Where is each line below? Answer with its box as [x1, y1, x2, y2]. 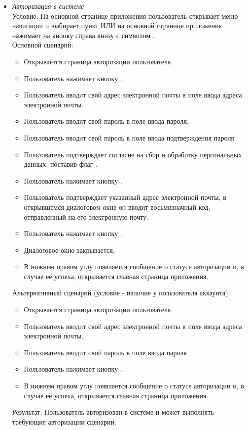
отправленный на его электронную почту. [24, 211, 149, 222]
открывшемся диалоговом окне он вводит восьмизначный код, [24, 201, 211, 212]
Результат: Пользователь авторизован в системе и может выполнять [12, 407, 214, 417]
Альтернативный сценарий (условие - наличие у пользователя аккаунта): [12, 287, 230, 298]
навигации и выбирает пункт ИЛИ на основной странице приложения [12, 20, 222, 31]
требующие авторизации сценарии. [12, 416, 116, 427]
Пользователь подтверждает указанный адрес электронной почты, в [24, 192, 226, 202]
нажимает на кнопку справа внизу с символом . [12, 30, 155, 40]
